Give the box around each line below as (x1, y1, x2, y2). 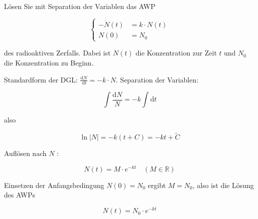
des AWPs (4, 189, 35, 200)
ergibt (148, 179, 166, 190)
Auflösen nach (4, 148, 47, 158)
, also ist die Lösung (193, 179, 254, 190)
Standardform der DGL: (4, 74, 78, 84)
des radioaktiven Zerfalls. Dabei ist (4, 47, 111, 58)
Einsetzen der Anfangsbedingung (4, 179, 104, 190)
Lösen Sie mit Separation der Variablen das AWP (4, 1, 156, 11)
